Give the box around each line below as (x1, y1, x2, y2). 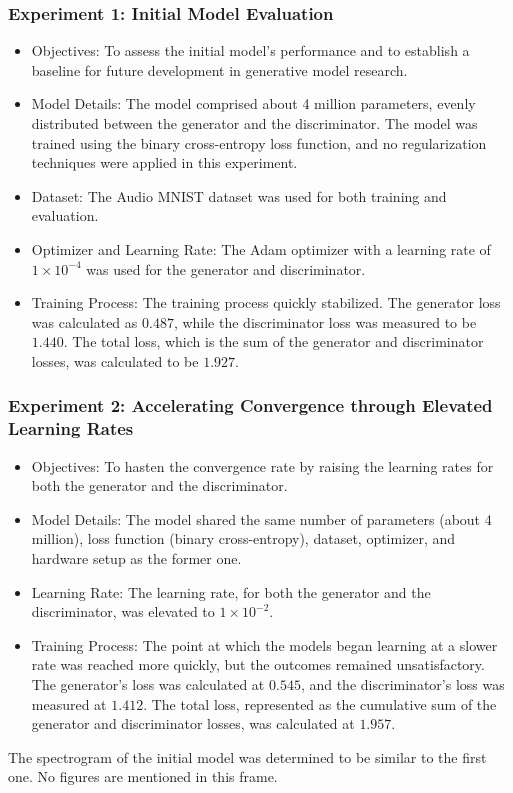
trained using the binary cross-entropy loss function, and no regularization (31, 132, 487, 153)
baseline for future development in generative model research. (31, 59, 408, 80)
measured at (31, 693, 107, 714)
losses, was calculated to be (31, 350, 199, 371)
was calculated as (31, 311, 138, 332)
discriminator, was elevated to (31, 601, 215, 622)
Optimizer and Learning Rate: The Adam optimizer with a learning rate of (31, 238, 491, 259)
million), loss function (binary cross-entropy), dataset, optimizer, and (31, 528, 456, 549)
